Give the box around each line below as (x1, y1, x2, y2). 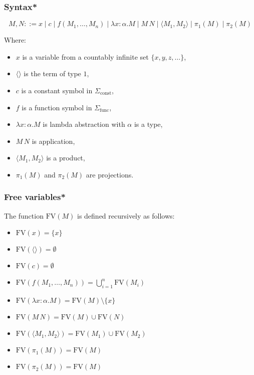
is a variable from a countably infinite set (22, 51, 149, 62)
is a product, (46, 152, 85, 163)
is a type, (134, 119, 163, 129)
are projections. (86, 169, 134, 179)
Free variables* (4, 191, 66, 203)
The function (4, 210, 44, 221)
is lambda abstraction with (43, 119, 125, 129)
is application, (32, 135, 75, 146)
